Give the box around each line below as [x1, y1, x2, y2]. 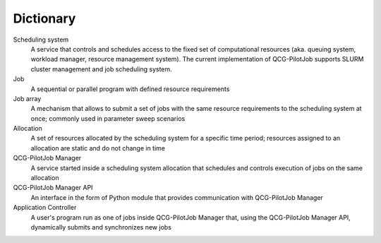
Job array [13, 94, 42, 102]
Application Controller [13, 203, 77, 212]
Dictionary [13, 11, 76, 26]
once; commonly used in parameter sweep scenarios [30, 114, 186, 123]
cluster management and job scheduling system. [30, 64, 172, 73]
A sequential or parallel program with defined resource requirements [30, 85, 230, 93]
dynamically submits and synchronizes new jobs [30, 223, 172, 231]
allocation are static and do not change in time [30, 143, 166, 152]
